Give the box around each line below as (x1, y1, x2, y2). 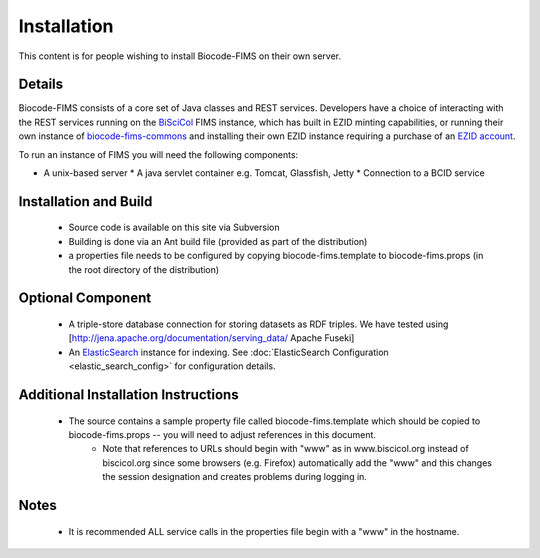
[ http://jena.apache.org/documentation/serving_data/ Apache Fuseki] (68, 332, 355, 344)
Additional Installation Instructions (18, 386, 239, 403)
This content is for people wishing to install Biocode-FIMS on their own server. (18, 50, 342, 62)
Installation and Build (18, 193, 153, 210)
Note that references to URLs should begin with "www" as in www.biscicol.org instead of (102, 443, 469, 455)
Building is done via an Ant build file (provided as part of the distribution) (68, 235, 368, 247)
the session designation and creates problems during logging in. (102, 471, 367, 483)
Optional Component (18, 290, 152, 307)
